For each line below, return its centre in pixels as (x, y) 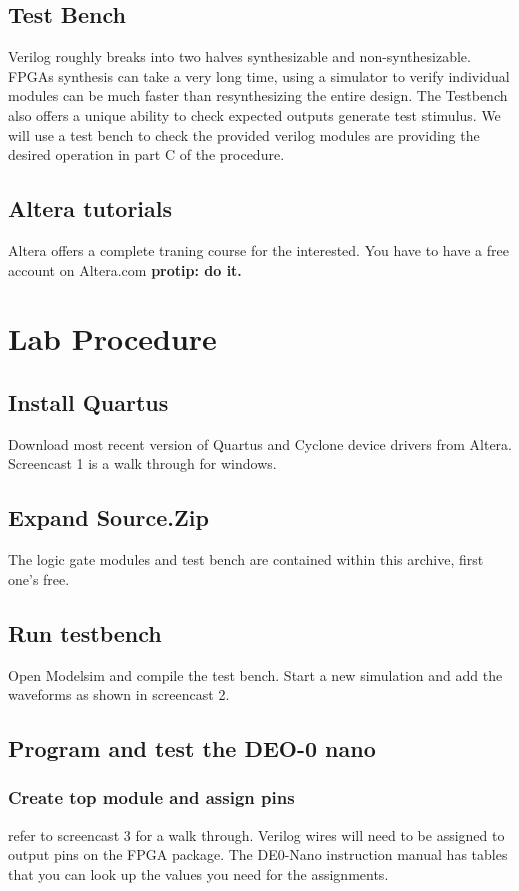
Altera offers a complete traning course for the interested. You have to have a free (258, 249)
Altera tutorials (90, 208)
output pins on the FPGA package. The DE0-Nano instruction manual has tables (258, 854)
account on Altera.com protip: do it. (125, 269)
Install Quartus (88, 401)
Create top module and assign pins (151, 797)
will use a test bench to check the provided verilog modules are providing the (244, 134)
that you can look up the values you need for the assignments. (198, 873)
